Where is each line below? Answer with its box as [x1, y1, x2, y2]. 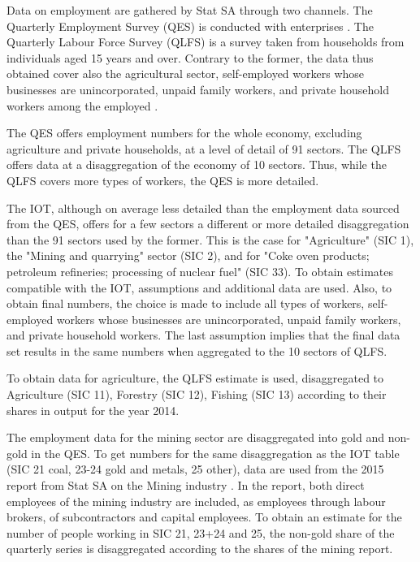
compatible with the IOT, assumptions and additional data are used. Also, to [6, 279, 392, 296]
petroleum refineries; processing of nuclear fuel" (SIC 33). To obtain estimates [6, 262, 393, 279]
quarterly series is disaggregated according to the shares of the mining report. [6, 540, 393, 557]
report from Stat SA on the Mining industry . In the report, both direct [6, 477, 365, 494]
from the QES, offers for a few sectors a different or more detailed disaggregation [6, 215, 409, 232]
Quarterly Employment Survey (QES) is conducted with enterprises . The [6, 17, 374, 34]
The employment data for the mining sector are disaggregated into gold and [6, 429, 385, 446]
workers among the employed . [6, 97, 158, 114]
